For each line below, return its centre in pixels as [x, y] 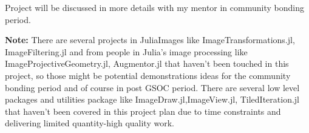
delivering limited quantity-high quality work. [90, 123]
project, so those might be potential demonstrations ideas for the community [148, 75]
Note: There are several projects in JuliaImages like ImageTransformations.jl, [150, 40]
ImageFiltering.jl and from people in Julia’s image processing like [126, 51]
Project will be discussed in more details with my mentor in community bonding [154, 7]
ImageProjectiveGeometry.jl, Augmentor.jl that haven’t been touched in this [147, 63]
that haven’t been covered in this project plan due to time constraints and [143, 111]
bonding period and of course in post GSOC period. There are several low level [152, 87]
